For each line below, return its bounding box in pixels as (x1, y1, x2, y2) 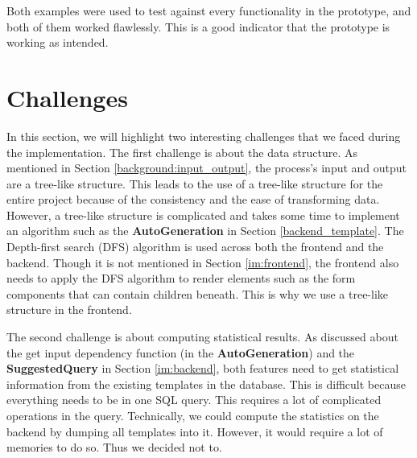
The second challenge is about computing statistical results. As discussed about (6, 328, 398, 345)
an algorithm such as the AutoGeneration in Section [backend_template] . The (6, 222, 404, 239)
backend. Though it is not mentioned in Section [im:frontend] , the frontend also (6, 254, 399, 270)
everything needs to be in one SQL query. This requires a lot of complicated (6, 391, 382, 408)
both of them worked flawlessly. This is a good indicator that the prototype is (6, 18, 390, 35)
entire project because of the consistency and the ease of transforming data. (6, 191, 380, 208)
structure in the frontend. (6, 301, 132, 318)
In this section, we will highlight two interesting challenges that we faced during (6, 127, 401, 144)
